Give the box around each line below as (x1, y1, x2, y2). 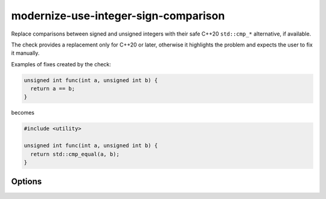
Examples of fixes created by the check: (11, 60, 112, 68)
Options (11, 177, 42, 187)
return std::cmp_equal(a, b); (30, 151, 120, 157)
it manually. (11, 49, 40, 57)
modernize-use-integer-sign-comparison (11, 9, 225, 22)
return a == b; (30, 85, 75, 92)
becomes (11, 109, 34, 116)
